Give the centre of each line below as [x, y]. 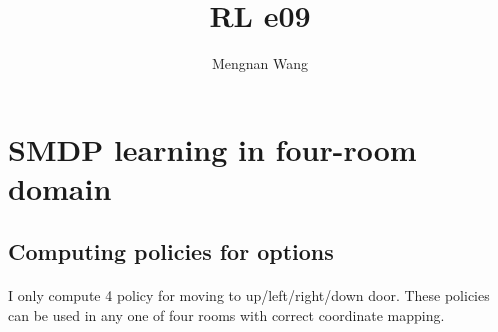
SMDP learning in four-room [212, 148]
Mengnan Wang [260, 63]
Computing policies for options [171, 251]
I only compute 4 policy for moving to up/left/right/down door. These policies [249, 295]
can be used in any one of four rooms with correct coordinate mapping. [226, 315]
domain [60, 187]
